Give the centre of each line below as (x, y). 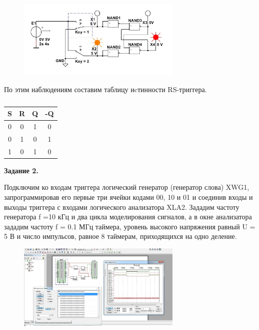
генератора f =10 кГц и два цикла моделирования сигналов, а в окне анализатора (128, 217)
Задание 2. (21, 170)
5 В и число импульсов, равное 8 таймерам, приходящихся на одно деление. (120, 236)
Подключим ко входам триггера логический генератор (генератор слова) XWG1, (127, 187)
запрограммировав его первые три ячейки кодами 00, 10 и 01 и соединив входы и (128, 197)
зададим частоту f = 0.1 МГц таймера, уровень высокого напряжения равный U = (130, 226)
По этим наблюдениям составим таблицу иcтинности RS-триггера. (105, 89)
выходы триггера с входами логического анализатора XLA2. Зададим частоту (122, 207)
